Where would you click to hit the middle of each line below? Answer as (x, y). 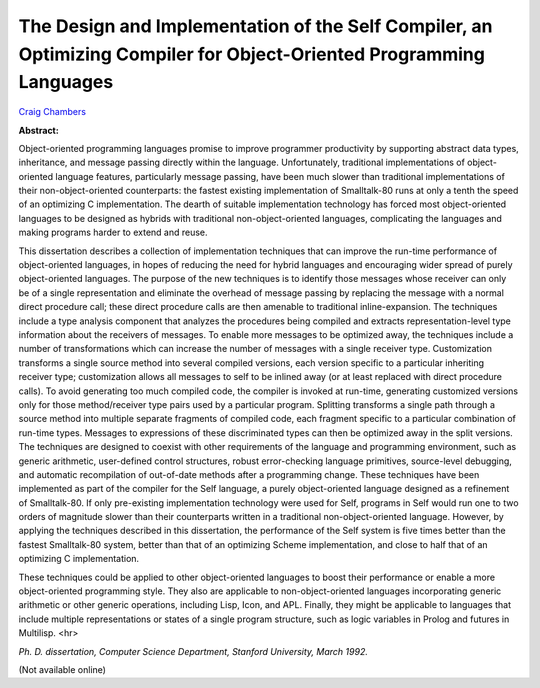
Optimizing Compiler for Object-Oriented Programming (251, 54)
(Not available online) (62, 669)
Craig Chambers (52, 112)
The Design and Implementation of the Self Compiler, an (255, 26)
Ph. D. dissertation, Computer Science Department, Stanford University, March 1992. (193, 651)
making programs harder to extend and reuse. (113, 232)
